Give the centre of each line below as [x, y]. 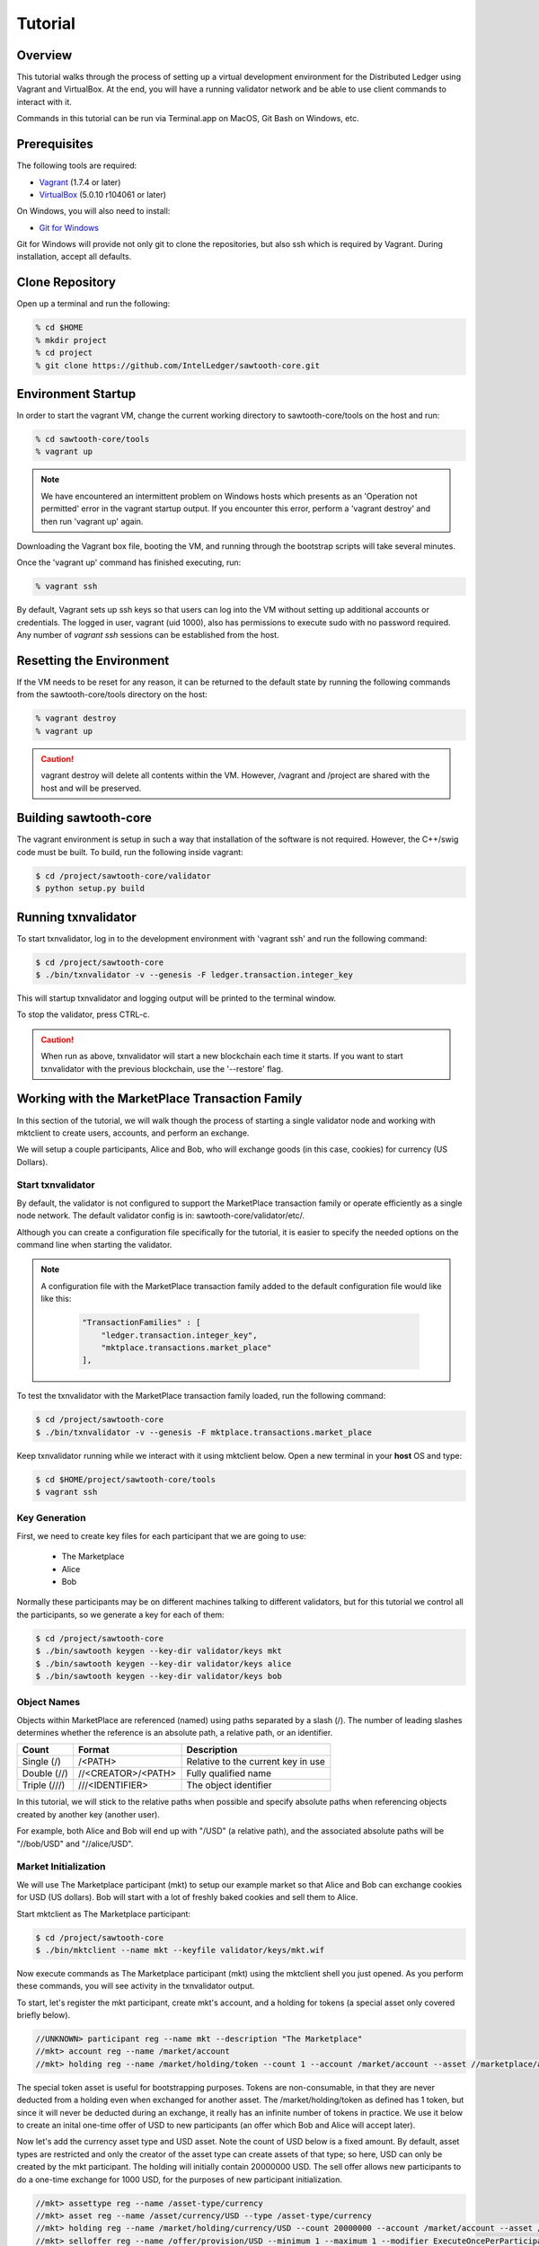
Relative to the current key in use [256, 1762]
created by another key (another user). [88, 1814]
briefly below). [44, 2015]
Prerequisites [55, 144]
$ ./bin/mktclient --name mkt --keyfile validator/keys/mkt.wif [180, 1950]
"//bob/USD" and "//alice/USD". [75, 1844]
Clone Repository [66, 283]
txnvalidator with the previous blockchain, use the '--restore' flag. [162, 1068]
